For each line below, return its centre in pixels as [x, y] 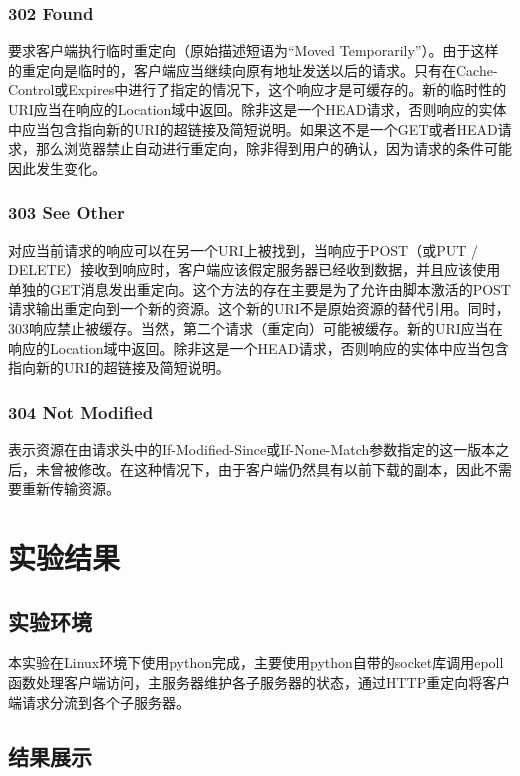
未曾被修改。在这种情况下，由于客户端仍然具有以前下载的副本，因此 [259, 468]
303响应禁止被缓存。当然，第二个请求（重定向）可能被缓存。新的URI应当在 [255, 327]
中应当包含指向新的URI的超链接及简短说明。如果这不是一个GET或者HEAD [253, 128]
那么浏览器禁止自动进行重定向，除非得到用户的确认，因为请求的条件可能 [273, 148]
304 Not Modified [81, 411]
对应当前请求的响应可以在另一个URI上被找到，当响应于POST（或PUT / [243, 249]
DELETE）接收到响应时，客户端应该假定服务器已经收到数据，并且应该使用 [254, 269]
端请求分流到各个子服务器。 [99, 701]
